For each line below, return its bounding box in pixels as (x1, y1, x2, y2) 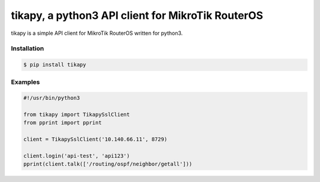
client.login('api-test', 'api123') (23, 152, 130, 160)
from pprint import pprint (23, 119, 102, 126)
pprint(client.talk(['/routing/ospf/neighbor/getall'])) (23, 161, 193, 168)
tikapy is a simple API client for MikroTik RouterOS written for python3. (11, 30, 183, 37)
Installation (11, 44, 44, 53)
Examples (11, 77, 40, 86)
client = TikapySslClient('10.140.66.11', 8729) (23, 136, 168, 143)
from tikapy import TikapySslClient (23, 111, 130, 118)
